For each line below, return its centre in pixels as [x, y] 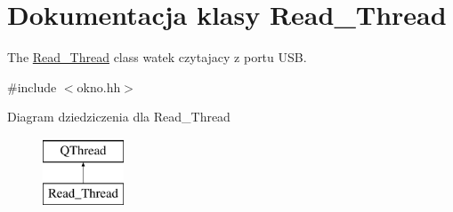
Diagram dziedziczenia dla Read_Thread [119, 117]
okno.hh [99, 86]
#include [32, 86]
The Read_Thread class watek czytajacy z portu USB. [157, 57]
